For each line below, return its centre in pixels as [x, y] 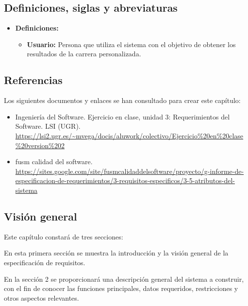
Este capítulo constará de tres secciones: [64, 236]
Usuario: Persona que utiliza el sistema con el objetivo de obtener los [131, 44]
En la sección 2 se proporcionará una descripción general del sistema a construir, [124, 279]
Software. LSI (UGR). [48, 126]
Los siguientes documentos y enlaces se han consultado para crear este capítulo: [122, 100]
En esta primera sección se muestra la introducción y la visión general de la [116, 253]
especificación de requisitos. [45, 262]
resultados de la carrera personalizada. [84, 54]
